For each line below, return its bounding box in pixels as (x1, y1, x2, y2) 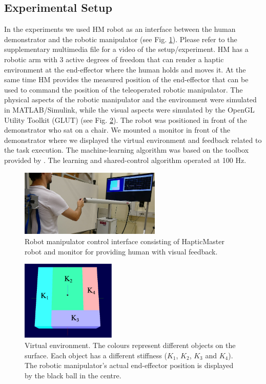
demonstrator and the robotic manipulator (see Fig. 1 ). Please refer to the (4, 33, 237, 44)
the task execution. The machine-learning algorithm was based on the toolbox (4, 144, 249, 155)
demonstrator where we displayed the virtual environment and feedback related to (4, 134, 262, 145)
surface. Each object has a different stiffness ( (25, 350, 167, 360)
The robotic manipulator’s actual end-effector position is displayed (25, 360, 234, 371)
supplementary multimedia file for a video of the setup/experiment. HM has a (4, 44, 249, 54)
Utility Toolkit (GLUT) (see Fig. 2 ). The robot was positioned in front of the (4, 114, 247, 125)
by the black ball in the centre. (25, 370, 121, 380)
